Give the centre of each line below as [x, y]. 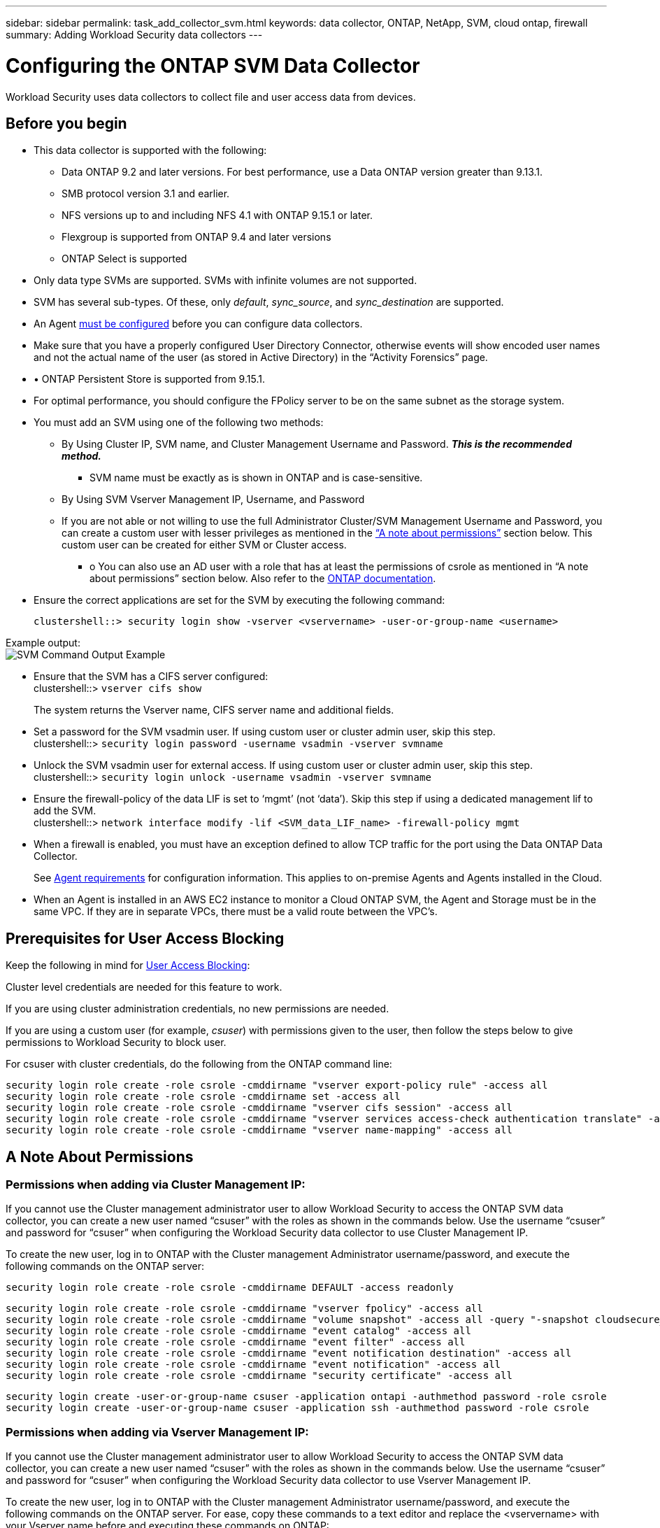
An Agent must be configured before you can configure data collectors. [198, 324]
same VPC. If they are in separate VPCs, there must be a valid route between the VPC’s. [236, 912]
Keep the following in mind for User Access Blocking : [128, 965]
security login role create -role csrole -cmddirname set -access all [203, 1097]
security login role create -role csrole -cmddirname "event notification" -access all [253, 1365]
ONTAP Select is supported [124, 259]
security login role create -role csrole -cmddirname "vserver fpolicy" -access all [244, 1309]
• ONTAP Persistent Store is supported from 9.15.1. [149, 379]
